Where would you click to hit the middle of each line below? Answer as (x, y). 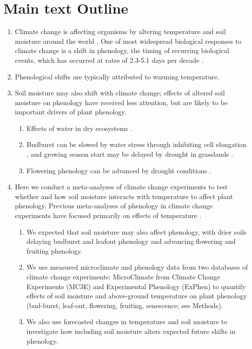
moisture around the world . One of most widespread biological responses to (128, 41)
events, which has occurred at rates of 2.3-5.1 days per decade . (109, 60)
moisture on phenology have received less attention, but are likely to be (121, 102)
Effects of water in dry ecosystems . (79, 128)
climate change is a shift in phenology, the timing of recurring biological (122, 50)
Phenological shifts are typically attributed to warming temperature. (117, 76)
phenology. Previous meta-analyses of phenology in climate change (114, 206)
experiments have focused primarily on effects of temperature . (108, 215)
